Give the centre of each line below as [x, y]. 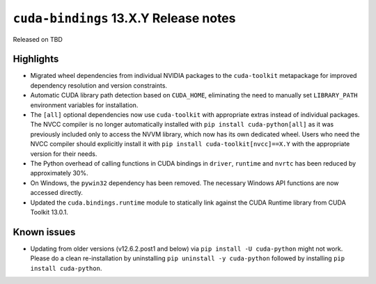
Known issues [44, 232]
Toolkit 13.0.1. [49, 212]
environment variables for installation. [84, 105]
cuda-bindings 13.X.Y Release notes [124, 18]
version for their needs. [64, 154]
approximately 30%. [59, 173]
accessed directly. [56, 193]
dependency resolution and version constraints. [99, 85]
